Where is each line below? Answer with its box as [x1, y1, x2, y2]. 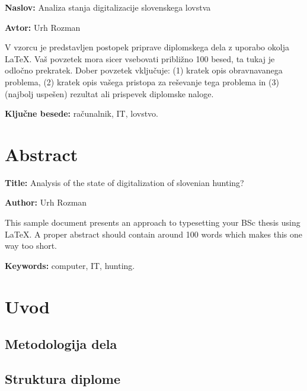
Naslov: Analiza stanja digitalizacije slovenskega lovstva [5, 1, 211, 13]
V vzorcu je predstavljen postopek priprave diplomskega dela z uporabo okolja [5, 41, 289, 53]
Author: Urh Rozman [5, 196, 87, 209]
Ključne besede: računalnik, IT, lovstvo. [5, 107, 158, 120]
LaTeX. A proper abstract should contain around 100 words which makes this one [5, 227, 303, 240]
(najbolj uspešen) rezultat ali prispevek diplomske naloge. [5, 87, 214, 100]
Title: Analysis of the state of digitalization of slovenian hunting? [5, 176, 244, 188]
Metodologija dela [5, 335, 117, 353]
